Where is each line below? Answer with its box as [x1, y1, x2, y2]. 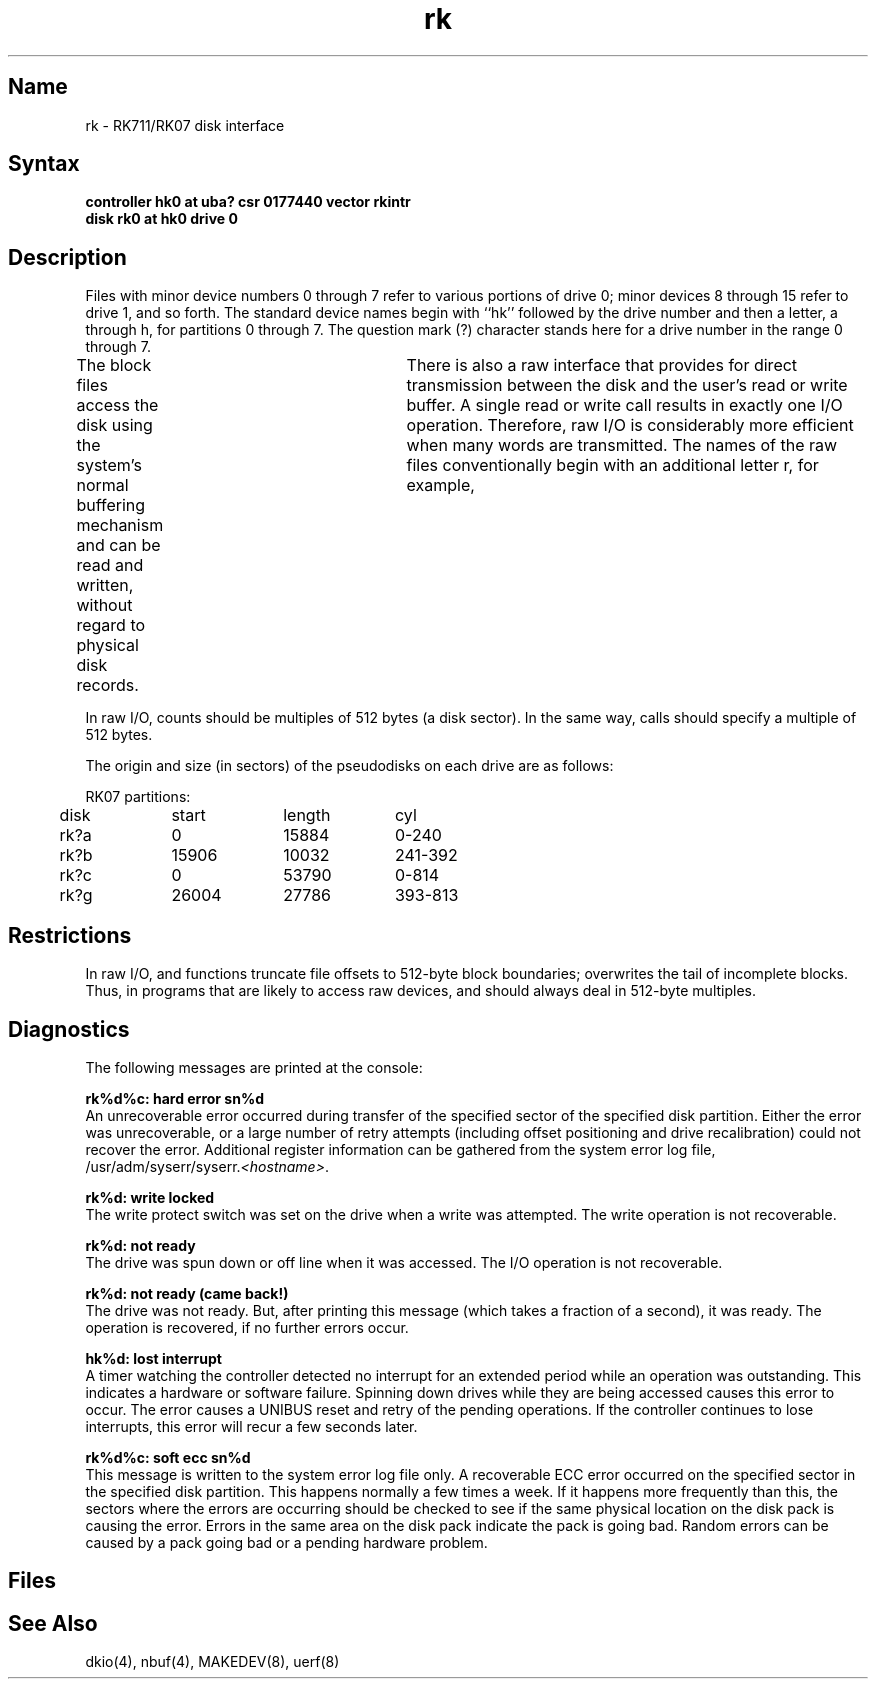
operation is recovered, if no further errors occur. [85, 1318, 409, 1336]
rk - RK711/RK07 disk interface [85, 116, 285, 134]
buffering [76, 495, 146, 516]
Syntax [8, 151, 80, 177]
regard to [76, 615, 146, 636]
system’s [76, 455, 142, 476]
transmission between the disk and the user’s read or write [406, 375, 848, 396]
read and [76, 555, 144, 576]
